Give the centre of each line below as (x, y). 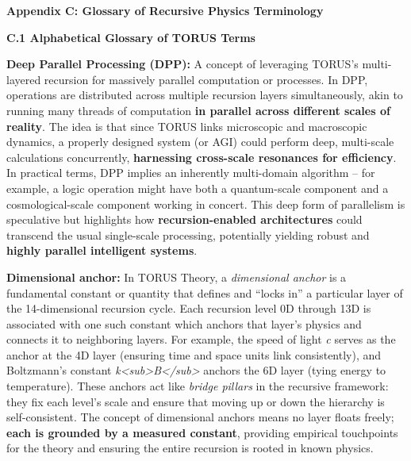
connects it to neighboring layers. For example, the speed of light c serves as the (201, 339)
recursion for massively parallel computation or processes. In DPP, (206, 79)
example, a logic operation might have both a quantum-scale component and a (198, 188)
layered (24, 79)
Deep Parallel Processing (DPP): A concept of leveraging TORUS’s (182, 64)
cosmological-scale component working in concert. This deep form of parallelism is (206, 204)
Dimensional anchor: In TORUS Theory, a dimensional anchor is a (177, 277)
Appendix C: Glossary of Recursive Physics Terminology (165, 10)
